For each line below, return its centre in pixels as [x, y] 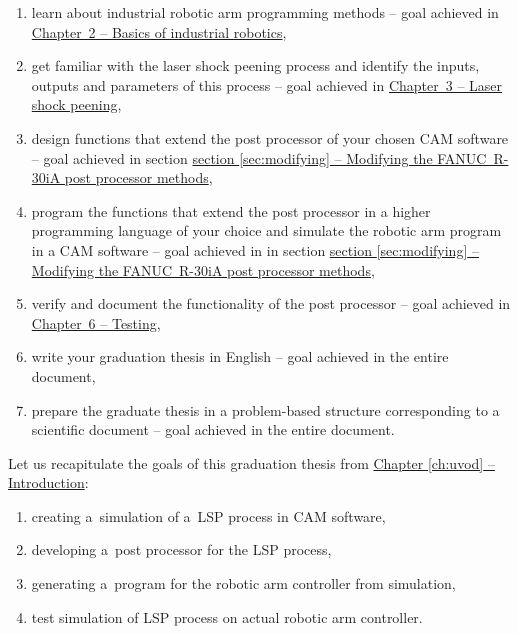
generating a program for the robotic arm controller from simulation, [243, 583]
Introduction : [48, 482]
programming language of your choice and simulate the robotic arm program [266, 230]
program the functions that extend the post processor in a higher [231, 210]
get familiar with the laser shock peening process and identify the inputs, [255, 65]
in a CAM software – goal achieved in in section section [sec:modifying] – [255, 249]
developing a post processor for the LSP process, [181, 549]
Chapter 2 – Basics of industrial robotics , [159, 31]
